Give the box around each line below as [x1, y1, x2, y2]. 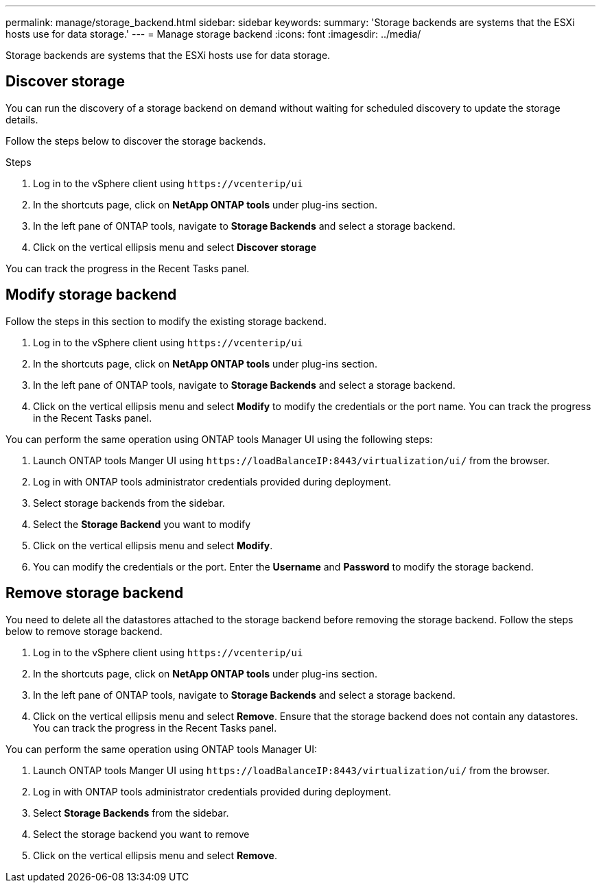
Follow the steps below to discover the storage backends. [5, 134, 266, 147]
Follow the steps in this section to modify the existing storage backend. [5, 315, 327, 327]
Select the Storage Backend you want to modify [33, 518, 251, 530]
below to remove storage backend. [5, 625, 163, 637]
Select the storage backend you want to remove [33, 828, 250, 840]
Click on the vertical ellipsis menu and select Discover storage [33, 241, 316, 253]
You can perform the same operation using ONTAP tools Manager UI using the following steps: [5, 433, 433, 445]
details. [5, 113, 38, 125]
